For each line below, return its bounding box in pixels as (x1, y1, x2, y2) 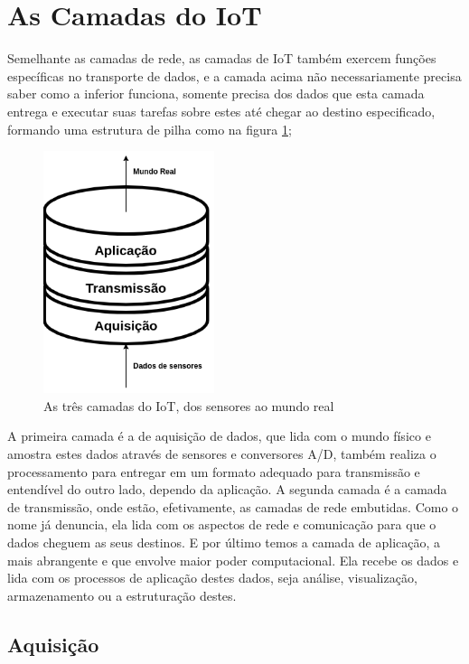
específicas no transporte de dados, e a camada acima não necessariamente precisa (7, 66, 462, 85)
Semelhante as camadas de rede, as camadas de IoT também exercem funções (7, 49, 436, 68)
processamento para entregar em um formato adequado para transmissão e (7, 462, 420, 481)
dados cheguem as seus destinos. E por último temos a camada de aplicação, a (7, 533, 441, 551)
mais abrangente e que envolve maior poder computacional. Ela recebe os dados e (7, 550, 459, 569)
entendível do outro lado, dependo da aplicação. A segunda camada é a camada (7, 480, 447, 499)
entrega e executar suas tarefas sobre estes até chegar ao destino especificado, (7, 101, 436, 120)
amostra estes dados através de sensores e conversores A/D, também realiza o (7, 444, 436, 463)
